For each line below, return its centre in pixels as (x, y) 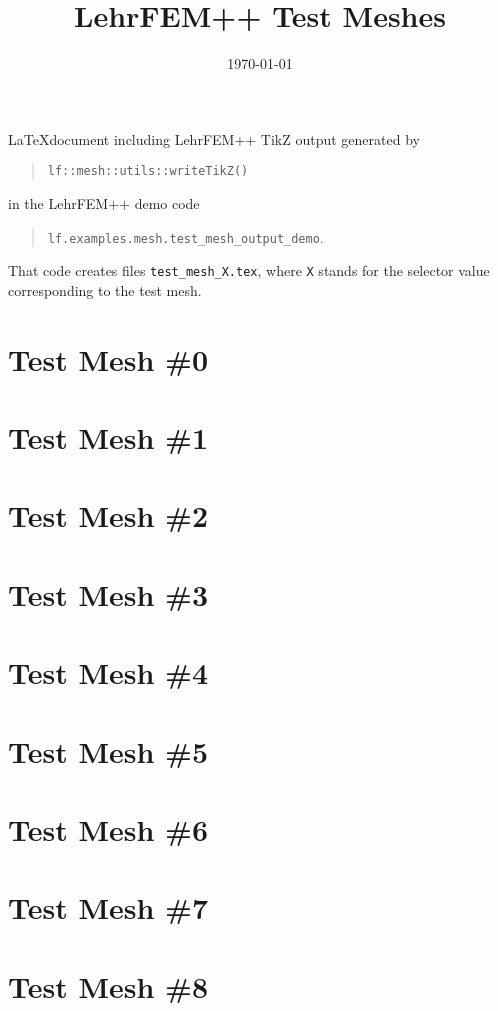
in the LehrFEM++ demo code (104, 202)
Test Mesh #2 (108, 515)
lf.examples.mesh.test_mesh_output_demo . (185, 236)
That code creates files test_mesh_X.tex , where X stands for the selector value (249, 270)
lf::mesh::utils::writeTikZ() (148, 171)
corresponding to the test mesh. (105, 289)
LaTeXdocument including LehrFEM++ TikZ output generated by (214, 138)
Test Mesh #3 (108, 593)
